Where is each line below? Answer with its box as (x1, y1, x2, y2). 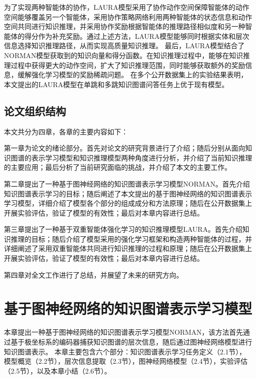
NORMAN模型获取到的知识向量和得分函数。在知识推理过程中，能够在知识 (4, 50, 243, 60)
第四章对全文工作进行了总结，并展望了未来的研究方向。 (4, 269, 183, 280)
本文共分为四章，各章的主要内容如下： (4, 126, 128, 136)
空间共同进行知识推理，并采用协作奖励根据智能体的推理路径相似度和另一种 (4, 21, 245, 32)
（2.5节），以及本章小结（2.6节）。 (4, 365, 111, 376)
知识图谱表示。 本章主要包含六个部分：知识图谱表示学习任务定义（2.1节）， (4, 346, 246, 356)
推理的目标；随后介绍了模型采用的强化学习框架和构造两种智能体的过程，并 (10, 233, 252, 244)
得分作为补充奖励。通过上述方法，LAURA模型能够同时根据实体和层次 (24, 31, 250, 41)
